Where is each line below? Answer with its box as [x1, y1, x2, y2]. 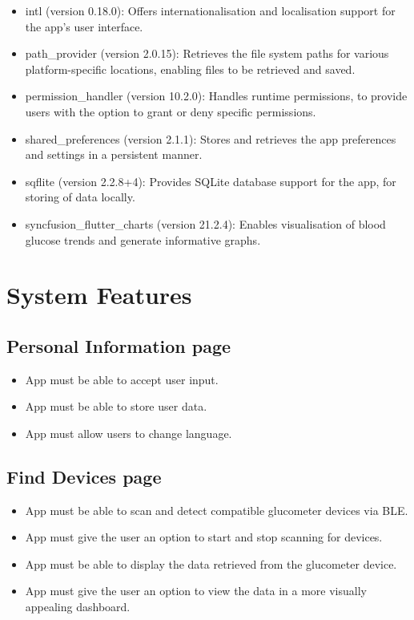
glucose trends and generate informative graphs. [25, 231, 261, 248]
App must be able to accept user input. [25, 371, 219, 387]
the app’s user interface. [25, 18, 143, 34]
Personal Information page [6, 333, 231, 358]
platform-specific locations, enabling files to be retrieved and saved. [25, 60, 356, 77]
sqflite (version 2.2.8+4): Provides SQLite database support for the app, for [25, 172, 396, 189]
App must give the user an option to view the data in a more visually [25, 582, 367, 599]
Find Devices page [6, 464, 162, 488]
